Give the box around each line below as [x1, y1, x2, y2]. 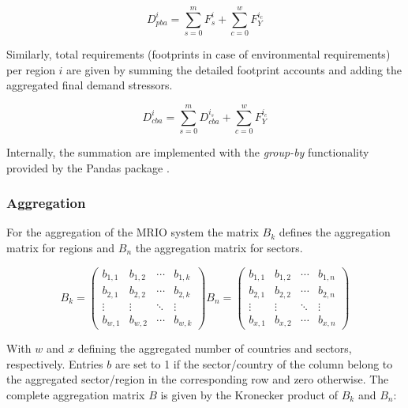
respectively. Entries [6, 355, 103, 372]
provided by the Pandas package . [6, 159, 170, 176]
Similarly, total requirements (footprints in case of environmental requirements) [6, 46, 391, 62]
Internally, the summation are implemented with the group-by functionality [6, 144, 369, 161]
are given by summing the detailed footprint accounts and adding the [66, 61, 402, 77]
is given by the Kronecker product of [160, 386, 339, 402]
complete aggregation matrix [6, 386, 145, 402]
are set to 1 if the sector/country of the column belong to [114, 355, 393, 372]
